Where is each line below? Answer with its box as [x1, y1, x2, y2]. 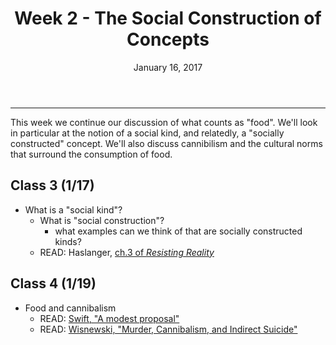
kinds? [54, 235, 82, 247]
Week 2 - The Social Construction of [14, 7, 322, 30]
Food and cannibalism [24, 302, 117, 314]
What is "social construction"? [39, 214, 165, 226]
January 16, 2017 [133, 61, 203, 73]
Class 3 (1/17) [10, 177, 95, 194]
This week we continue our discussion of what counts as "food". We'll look [10, 116, 318, 128]
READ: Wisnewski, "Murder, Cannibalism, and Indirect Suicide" [39, 323, 298, 335]
